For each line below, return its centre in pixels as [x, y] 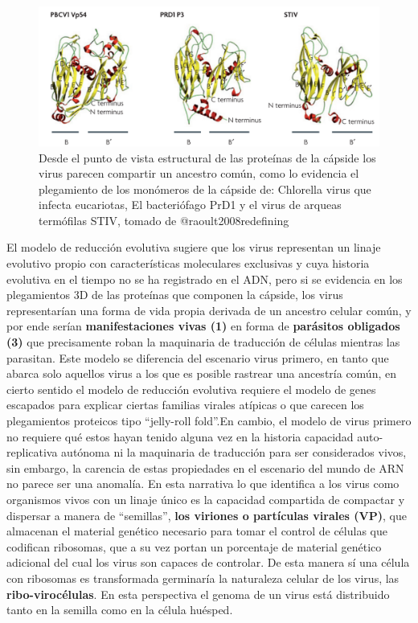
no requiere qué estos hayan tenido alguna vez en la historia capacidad [180, 436]
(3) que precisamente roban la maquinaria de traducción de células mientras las [203, 342]
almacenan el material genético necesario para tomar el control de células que [197, 531]
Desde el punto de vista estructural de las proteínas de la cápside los [207, 157]
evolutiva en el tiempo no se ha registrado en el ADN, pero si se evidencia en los [205, 279]
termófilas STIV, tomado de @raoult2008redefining [164, 220]
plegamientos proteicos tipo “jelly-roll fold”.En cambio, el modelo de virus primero [209, 420]
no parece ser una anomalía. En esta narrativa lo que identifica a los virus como [203, 484]
